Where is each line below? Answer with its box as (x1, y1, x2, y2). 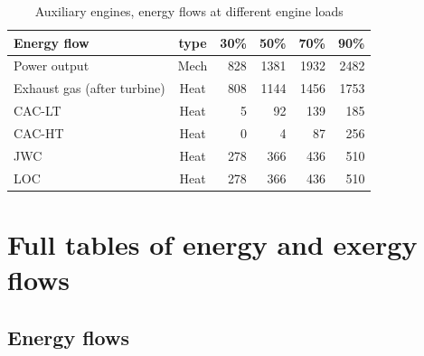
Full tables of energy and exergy (7, 225, 418, 262)
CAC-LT (14, 101, 61, 120)
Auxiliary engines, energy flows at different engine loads (34, 2, 344, 20)
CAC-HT (14, 123, 64, 142)
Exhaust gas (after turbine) (14, 79, 165, 98)
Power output (14, 56, 90, 75)
